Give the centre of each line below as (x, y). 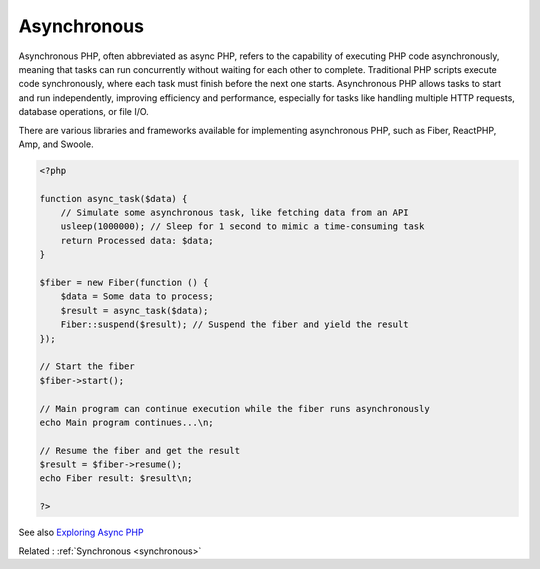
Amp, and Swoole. (56, 144)
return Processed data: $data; (137, 240)
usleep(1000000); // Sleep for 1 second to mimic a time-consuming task (242, 226)
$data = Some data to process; (137, 296)
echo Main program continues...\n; (126, 422)
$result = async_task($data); (134, 310)
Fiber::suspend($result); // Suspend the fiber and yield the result (234, 324)
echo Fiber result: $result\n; (116, 478)
